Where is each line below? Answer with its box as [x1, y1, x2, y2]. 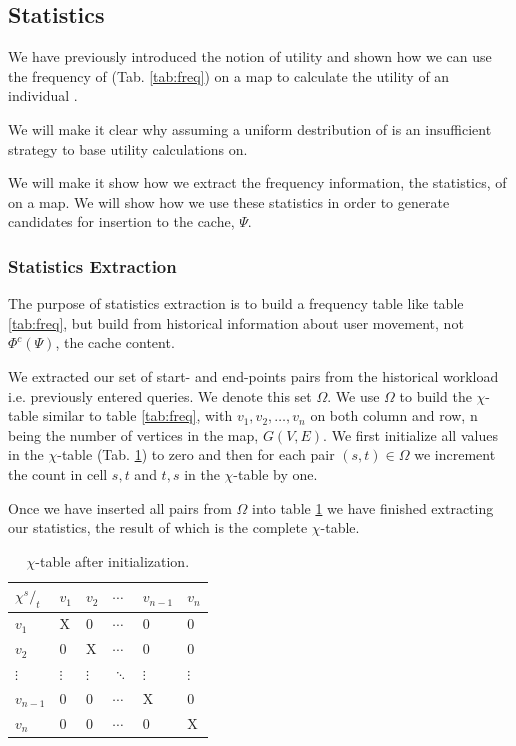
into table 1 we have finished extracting [252, 497, 494, 518]
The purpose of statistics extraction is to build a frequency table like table [8, 293, 464, 314]
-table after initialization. [35, 550, 190, 571]
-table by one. [233, 463, 318, 484]
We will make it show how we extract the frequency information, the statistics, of [8, 172, 507, 193]
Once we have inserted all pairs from [8, 497, 232, 518]
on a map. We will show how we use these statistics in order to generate [8, 191, 450, 212]
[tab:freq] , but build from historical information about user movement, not [8, 312, 464, 333]
